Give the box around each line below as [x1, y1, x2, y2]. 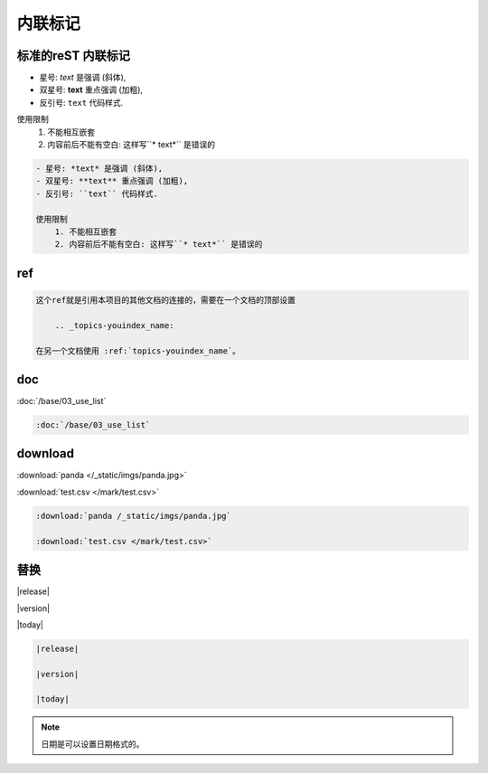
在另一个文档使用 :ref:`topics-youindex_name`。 [35, 345, 241, 356]
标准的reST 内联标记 [16, 48, 131, 63]
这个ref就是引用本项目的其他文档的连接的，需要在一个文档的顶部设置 [35, 295, 296, 305]
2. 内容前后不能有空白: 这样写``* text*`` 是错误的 [54, 240, 263, 250]
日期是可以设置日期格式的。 [41, 738, 145, 749]
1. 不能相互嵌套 [54, 226, 117, 237]
